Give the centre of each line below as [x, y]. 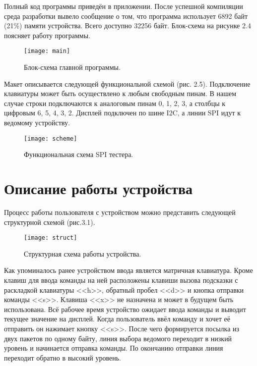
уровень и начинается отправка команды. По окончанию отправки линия [114, 348]
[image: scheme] [51, 138]
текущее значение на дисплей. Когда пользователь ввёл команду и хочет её [117, 319]
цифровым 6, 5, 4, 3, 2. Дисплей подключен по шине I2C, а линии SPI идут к [123, 113]
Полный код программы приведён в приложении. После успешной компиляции [124, 6]
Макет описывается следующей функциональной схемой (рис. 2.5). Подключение [127, 83]
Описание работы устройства [98, 188]
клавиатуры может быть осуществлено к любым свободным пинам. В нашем [120, 93]
